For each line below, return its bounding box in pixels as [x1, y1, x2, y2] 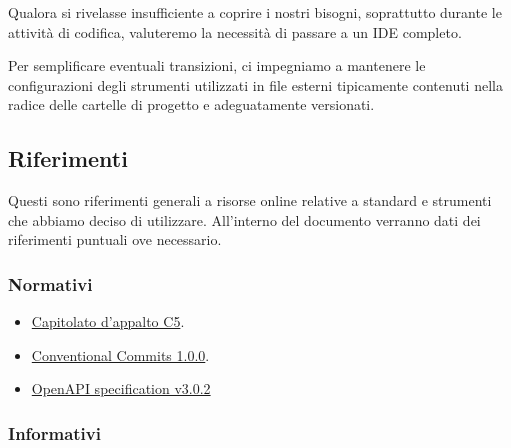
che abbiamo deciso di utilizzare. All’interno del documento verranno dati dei [8, 209, 481, 230]
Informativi [8, 420, 101, 445]
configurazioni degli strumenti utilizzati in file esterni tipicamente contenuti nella [8, 74, 503, 95]
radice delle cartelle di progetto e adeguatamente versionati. [8, 94, 375, 115]
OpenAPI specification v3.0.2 [31, 378, 211, 399]
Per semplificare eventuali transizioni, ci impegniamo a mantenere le [8, 55, 426, 76]
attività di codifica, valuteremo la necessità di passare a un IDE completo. [8, 21, 462, 42]
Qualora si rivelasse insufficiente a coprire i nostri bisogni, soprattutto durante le [8, 2, 502, 22]
